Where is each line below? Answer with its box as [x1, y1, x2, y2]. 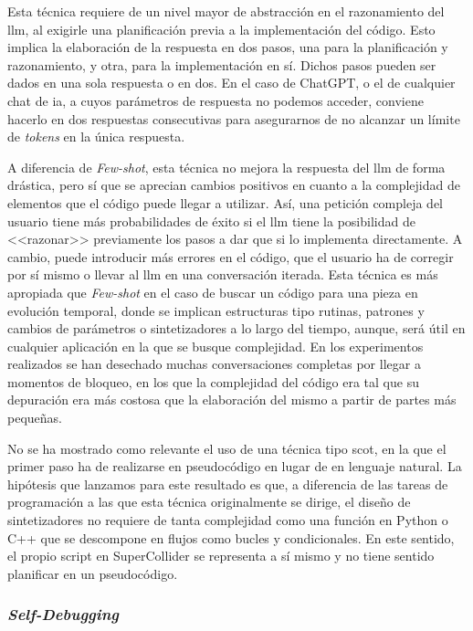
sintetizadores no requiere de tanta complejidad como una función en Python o [7, 510, 448, 530]
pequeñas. [7, 408, 62, 427]
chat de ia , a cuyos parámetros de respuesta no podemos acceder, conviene [7, 90, 424, 110]
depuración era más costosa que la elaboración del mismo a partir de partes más [7, 390, 457, 409]
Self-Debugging [7, 603, 119, 626]
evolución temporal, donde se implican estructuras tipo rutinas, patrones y [7, 300, 425, 320]
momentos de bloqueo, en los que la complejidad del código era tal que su [7, 372, 419, 391]
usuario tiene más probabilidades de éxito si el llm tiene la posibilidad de [7, 211, 415, 230]
